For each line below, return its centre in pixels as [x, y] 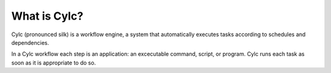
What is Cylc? [48, 16]
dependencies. [30, 42]
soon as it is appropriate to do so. [54, 63]
